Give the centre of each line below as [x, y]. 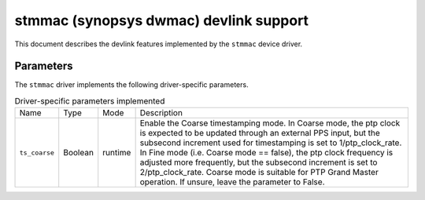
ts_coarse [37, 153]
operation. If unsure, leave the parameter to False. [232, 182]
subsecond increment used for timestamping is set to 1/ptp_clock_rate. [271, 143]
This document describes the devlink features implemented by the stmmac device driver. [159, 44]
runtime [117, 153]
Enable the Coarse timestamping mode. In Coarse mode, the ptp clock [270, 123]
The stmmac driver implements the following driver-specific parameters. [131, 85]
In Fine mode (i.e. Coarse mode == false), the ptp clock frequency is [266, 153]
